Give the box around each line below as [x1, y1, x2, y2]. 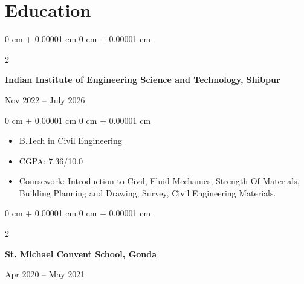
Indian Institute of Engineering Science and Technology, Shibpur [5, 73, 280, 86]
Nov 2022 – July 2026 [5, 93, 85, 106]
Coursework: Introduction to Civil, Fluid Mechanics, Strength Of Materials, [19, 175, 300, 187]
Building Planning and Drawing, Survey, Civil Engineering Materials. [19, 186, 276, 199]
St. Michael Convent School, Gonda [5, 247, 157, 260]
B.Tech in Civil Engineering [19, 134, 122, 147]
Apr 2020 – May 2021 [5, 268, 85, 280]
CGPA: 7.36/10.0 [19, 154, 83, 167]
